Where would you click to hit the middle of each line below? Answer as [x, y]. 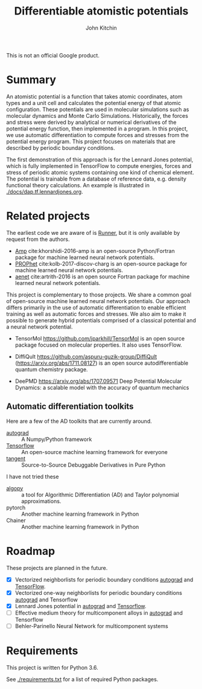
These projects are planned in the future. [57, 568]
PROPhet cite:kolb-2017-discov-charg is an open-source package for [101, 263]
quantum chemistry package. [52, 369]
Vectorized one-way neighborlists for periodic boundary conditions [99, 592]
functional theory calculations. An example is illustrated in [78, 185]
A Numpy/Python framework [57, 439]
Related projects [48, 216]
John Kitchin [101, 28]
